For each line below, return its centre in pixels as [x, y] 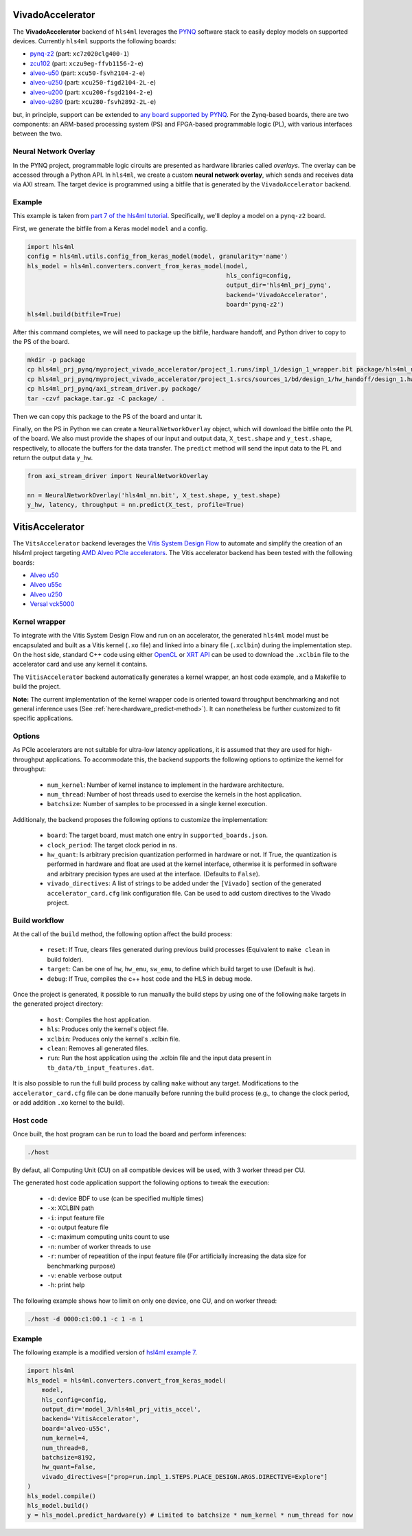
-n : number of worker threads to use [99, 1246]
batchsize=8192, [69, 1457]
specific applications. [43, 718]
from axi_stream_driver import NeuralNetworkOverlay [118, 476]
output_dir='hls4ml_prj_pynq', [279, 285]
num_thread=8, [65, 1448]
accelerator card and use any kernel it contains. [80, 664]
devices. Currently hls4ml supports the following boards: [94, 41]
